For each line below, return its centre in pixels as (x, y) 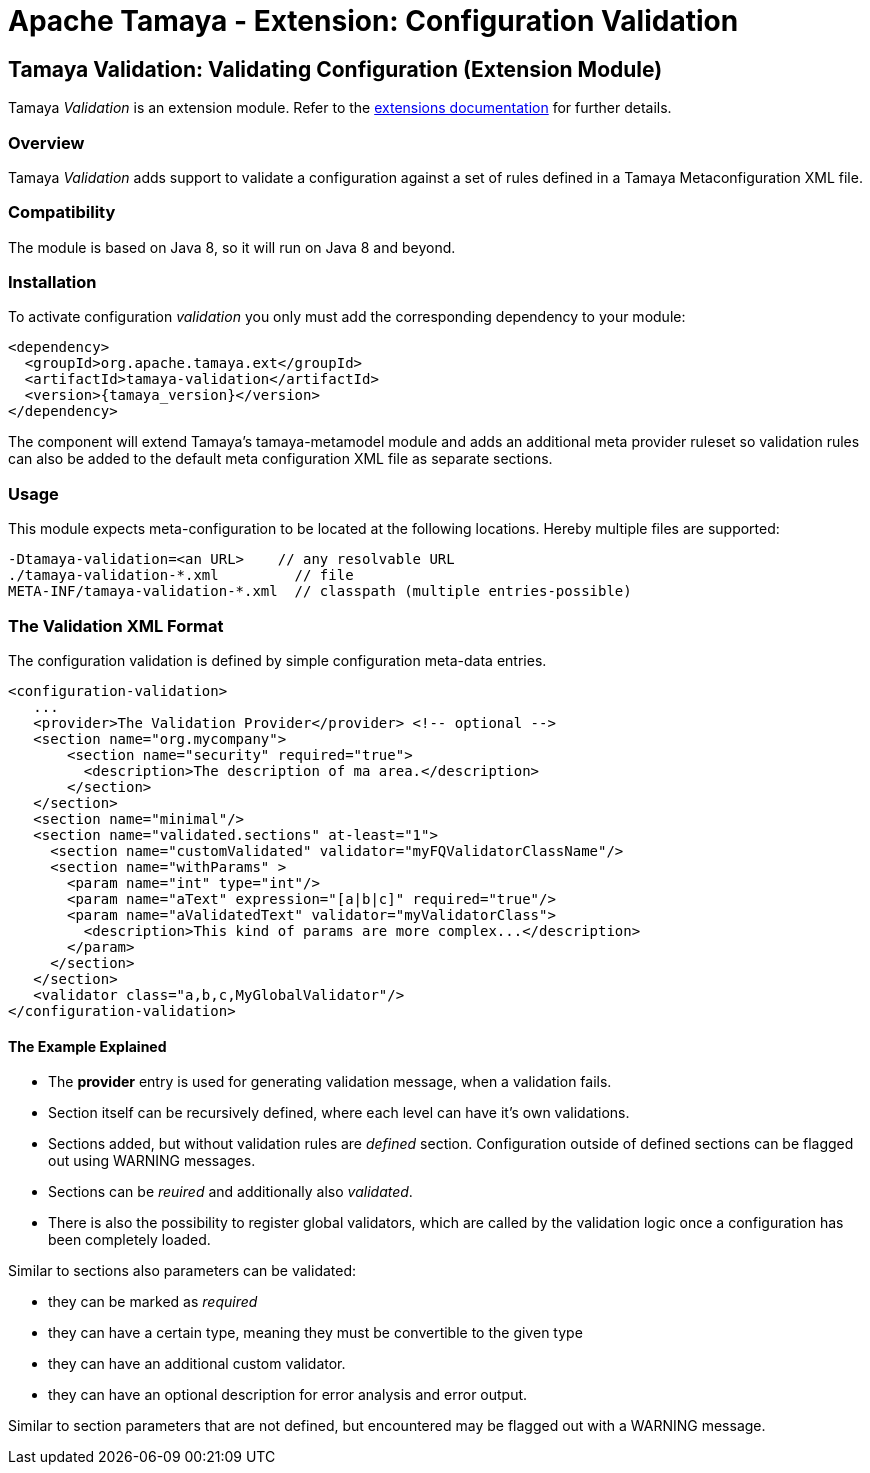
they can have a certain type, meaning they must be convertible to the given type (315, 1333)
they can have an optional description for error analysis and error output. (288, 1395)
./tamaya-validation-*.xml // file (181, 575)
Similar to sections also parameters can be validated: (182, 1271)
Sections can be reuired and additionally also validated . (230, 1192)
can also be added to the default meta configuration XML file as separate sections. (280, 459)
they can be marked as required (153, 1302)
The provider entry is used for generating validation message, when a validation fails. (330, 1082)
